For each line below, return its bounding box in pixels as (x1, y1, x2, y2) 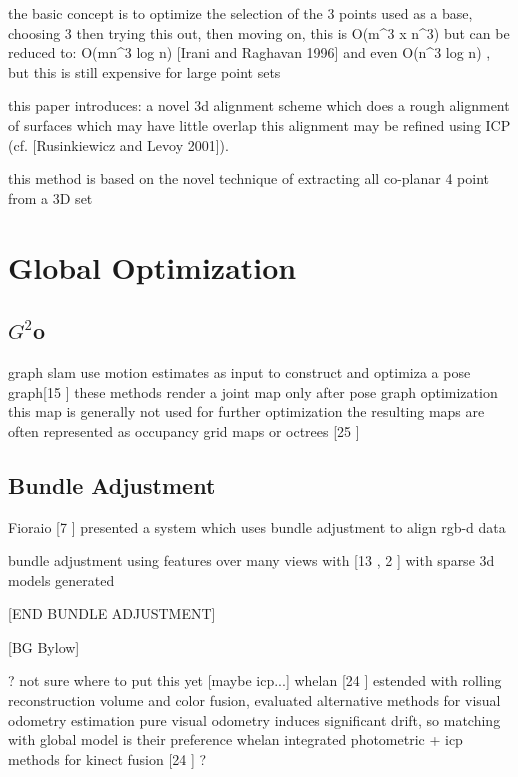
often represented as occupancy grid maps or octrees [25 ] (8, 420, 360, 441)
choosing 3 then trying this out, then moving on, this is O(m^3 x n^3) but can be (8, 22, 510, 43)
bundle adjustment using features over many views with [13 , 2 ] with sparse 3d (8, 550, 495, 571)
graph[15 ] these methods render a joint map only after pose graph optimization (8, 381, 498, 402)
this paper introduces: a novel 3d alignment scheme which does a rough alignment (8, 95, 510, 116)
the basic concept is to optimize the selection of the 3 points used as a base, (8, 3, 473, 23)
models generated (8, 569, 115, 590)
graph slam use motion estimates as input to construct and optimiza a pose (8, 361, 471, 382)
